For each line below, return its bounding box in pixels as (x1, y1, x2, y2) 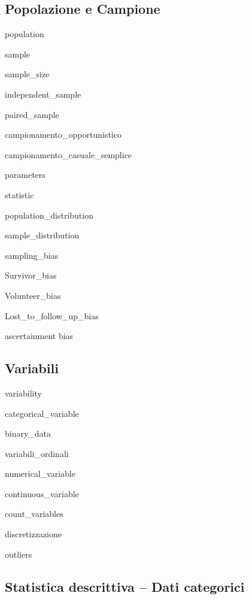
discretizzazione (5, 528, 62, 540)
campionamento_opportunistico (5, 128, 122, 141)
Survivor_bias (5, 269, 57, 282)
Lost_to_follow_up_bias (5, 309, 99, 322)
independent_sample (5, 87, 81, 100)
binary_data (5, 427, 51, 440)
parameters (5, 168, 45, 181)
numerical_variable (5, 467, 75, 480)
